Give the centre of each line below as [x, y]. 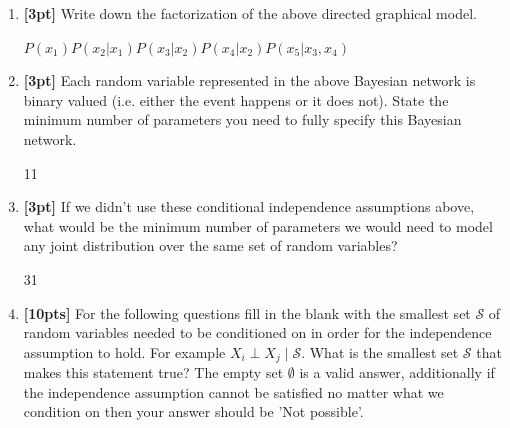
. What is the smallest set [380, 351]
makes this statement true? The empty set [153, 372]
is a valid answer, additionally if [397, 372]
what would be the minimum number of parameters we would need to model [258, 225]
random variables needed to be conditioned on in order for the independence [257, 332]
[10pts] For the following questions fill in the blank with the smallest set [247, 312]
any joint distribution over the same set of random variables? [210, 245]
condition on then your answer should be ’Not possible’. [193, 411]
